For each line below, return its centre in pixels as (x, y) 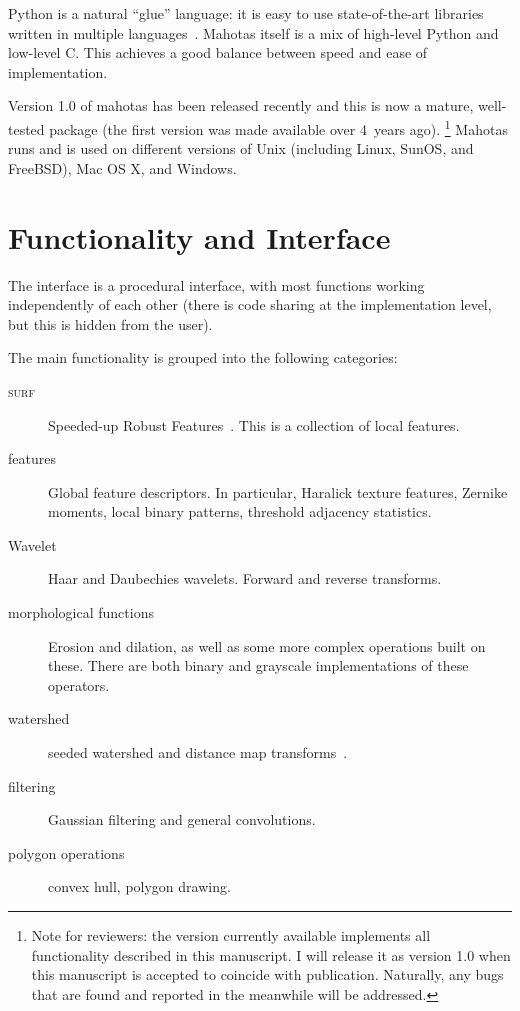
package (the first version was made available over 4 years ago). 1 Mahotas (278, 127)
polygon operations (66, 852)
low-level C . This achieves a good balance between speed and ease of (218, 52)
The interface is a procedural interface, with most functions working (216, 284)
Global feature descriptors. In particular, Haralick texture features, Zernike (278, 491)
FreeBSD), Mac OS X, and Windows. (122, 167)
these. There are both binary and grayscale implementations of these (258, 665)
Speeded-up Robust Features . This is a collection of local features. (254, 424)
